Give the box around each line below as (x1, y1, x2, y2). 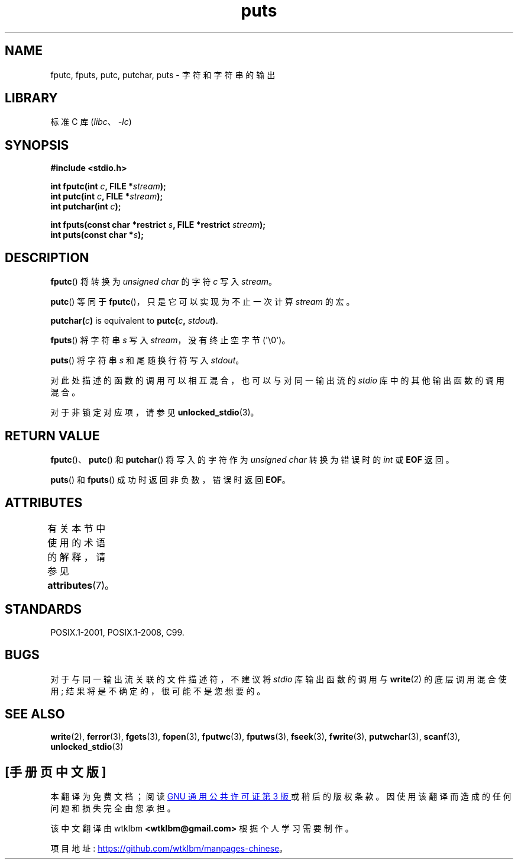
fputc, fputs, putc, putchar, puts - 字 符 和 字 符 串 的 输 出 (50, 69, 276, 80)
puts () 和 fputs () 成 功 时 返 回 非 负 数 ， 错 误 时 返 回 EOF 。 (50, 474, 290, 485)
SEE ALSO (5, 706, 65, 721)
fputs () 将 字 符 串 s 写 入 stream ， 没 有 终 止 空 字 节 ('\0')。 (50, 335, 290, 346)
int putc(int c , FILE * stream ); (50, 191, 163, 202)
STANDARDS (5, 602, 82, 617)
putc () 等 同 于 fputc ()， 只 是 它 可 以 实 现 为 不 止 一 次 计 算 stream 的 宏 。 (50, 296, 355, 307)
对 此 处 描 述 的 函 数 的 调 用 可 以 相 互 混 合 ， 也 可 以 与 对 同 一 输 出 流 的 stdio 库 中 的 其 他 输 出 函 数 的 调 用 (50, 375, 505, 386)
